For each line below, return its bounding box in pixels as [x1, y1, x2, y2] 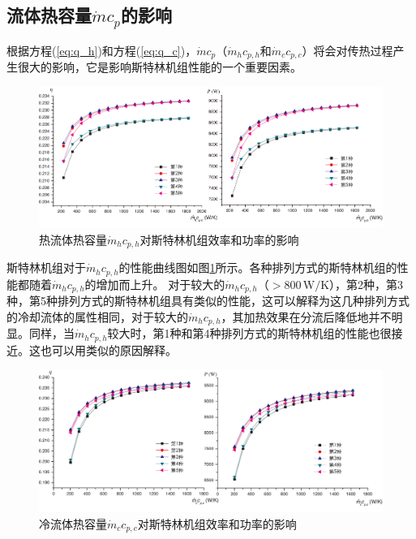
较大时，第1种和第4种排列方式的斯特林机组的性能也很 [107, 325, 392, 342]
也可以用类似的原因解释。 [40, 341, 177, 358]
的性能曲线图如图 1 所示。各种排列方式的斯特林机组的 [118, 259, 397, 276]
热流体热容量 [39, 231, 107, 248]
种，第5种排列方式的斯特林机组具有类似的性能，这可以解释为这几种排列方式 [6, 292, 410, 309]
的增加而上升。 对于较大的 [84, 275, 225, 292]
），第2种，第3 [329, 275, 404, 292]
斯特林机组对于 [6, 259, 86, 276]
